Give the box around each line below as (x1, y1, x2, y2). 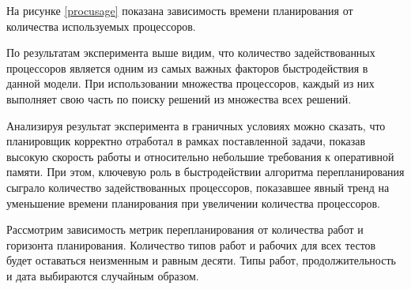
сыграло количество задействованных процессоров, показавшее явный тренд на (6, 178, 390, 195)
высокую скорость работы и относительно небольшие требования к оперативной (6, 148, 394, 164)
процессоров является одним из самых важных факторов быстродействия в (6, 59, 368, 76)
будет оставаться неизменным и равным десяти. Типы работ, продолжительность (6, 252, 396, 268)
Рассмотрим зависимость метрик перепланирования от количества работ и (6, 221, 364, 238)
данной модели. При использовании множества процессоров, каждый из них (6, 75, 375, 92)
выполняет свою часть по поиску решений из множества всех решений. (6, 90, 352, 107)
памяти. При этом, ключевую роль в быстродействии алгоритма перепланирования (6, 163, 405, 180)
